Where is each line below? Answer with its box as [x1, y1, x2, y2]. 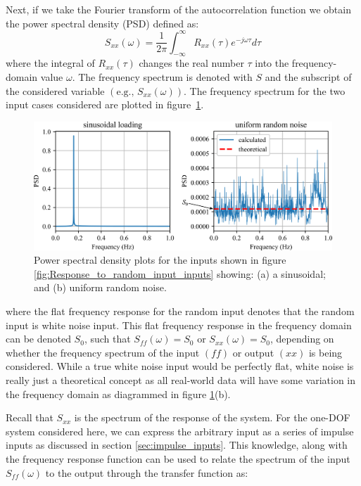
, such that [84, 331, 131, 346]
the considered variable [6, 83, 105, 98]
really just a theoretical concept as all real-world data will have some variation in [6, 372, 356, 387]
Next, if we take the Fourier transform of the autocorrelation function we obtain [6, 2, 351, 16]
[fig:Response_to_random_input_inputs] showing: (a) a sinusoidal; [34, 266, 326, 281]
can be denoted [6, 331, 71, 346]
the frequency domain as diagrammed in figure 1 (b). [6, 386, 231, 401]
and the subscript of [265, 70, 352, 84]
